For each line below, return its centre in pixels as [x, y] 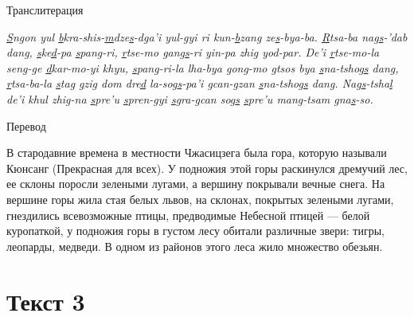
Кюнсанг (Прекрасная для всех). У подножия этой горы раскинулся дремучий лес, [207, 168]
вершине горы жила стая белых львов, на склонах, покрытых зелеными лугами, [200, 199]
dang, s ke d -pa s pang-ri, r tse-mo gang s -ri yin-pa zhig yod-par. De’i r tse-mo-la [193, 52]
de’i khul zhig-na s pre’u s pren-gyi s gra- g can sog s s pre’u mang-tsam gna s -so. [190, 98]
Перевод [26, 125]
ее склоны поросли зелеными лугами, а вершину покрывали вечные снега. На [196, 184]
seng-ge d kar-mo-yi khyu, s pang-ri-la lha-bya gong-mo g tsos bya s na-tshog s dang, [203, 67]
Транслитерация [45, 10]
